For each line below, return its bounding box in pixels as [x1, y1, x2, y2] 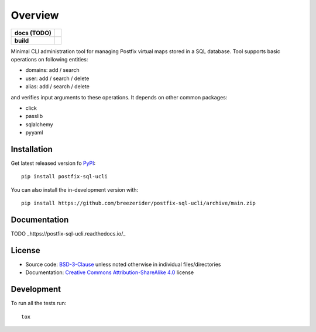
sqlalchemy [25, 120, 53, 128]
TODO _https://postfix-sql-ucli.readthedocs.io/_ [11, 230, 126, 237]
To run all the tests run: [11, 300, 67, 307]
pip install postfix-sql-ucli [21, 173, 108, 180]
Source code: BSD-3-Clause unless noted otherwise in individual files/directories [25, 261, 221, 268]
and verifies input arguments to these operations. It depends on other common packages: [11, 94, 228, 101]
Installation [11, 144, 53, 154]
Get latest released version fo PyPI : [11, 160, 96, 167]
